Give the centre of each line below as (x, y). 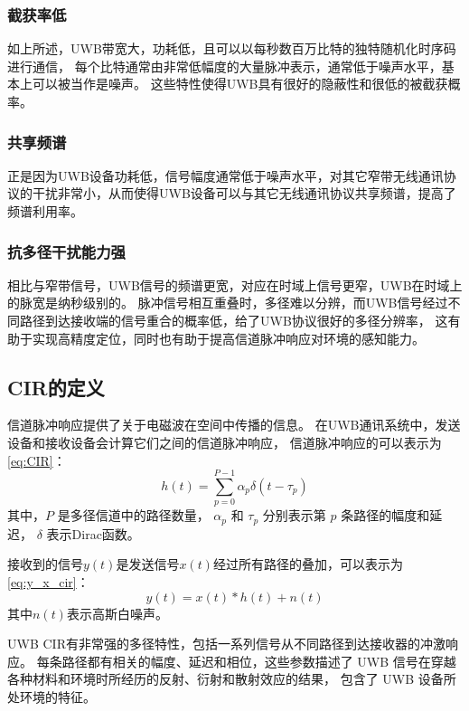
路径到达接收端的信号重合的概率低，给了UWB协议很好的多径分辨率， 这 (234, 320)
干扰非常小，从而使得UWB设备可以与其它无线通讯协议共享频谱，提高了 (244, 193)
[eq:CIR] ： (37, 460)
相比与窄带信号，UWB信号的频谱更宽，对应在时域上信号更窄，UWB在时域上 (235, 284)
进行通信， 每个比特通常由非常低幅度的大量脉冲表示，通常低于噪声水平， (225, 66)
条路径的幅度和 (385, 515)
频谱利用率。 (45, 211)
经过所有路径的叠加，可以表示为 (308, 564)
